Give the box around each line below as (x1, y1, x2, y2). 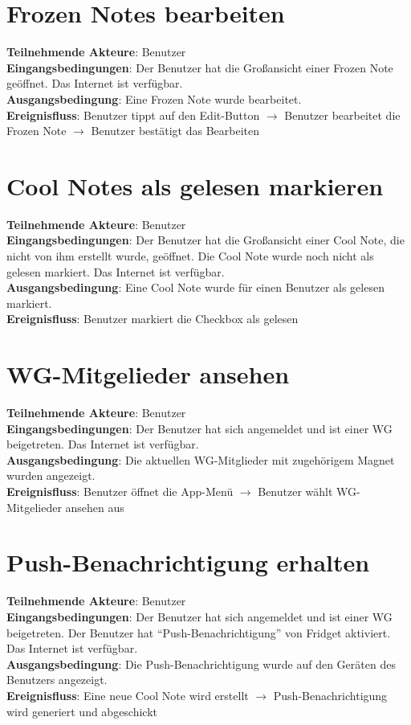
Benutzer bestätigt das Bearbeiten (91, 122, 260, 139)
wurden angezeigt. (6, 467, 96, 484)
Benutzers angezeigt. (6, 671, 108, 688)
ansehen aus (65, 498, 124, 515)
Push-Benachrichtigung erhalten (6, 546, 370, 579)
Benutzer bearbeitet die (284, 106, 401, 123)
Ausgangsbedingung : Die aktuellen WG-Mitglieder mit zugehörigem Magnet (6, 451, 395, 468)
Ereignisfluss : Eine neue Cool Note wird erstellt (6, 686, 249, 703)
